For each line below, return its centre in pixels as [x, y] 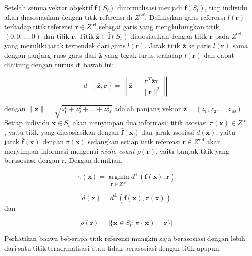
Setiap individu [27, 122]
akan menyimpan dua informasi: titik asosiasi [140, 122]
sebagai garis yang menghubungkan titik [159, 26]
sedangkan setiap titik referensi [134, 141]
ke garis [200, 45]
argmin [119, 177]
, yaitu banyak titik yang [193, 151]
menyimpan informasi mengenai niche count [70, 151]
